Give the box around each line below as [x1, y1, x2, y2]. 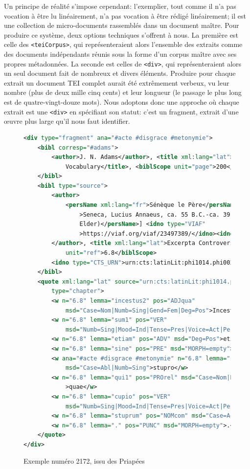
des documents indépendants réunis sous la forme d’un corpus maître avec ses [4, 49, 237, 59]
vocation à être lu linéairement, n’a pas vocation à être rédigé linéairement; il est [4, 10, 246, 21]
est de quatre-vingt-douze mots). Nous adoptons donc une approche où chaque [4, 97, 239, 107]
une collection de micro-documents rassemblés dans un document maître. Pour [4, 20, 239, 30]
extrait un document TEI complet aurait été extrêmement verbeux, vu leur [4, 77, 229, 88]
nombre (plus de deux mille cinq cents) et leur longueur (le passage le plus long [4, 87, 242, 97]
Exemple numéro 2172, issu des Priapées [23, 455, 145, 466]
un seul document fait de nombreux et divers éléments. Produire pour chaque [4, 68, 236, 78]
